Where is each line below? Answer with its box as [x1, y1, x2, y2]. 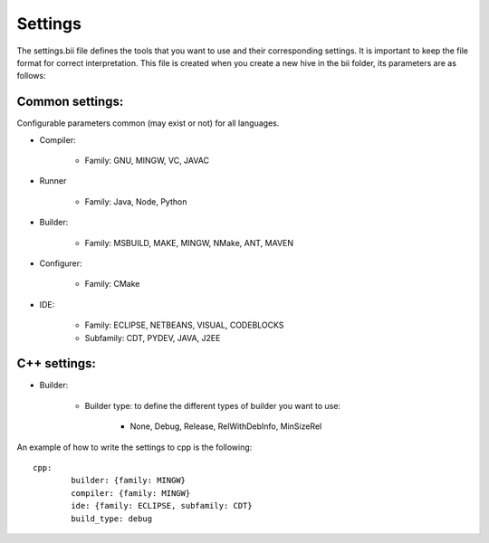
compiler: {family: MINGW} [71, 488, 191, 498]
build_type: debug [71, 513, 153, 524]
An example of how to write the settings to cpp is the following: [16, 442, 253, 452]
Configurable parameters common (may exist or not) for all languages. [16, 118, 280, 129]
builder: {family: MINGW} [71, 475, 186, 486]
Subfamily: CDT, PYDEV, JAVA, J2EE [84, 332, 221, 343]
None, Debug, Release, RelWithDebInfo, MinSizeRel [129, 421, 322, 432]
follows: [16, 71, 46, 81]
